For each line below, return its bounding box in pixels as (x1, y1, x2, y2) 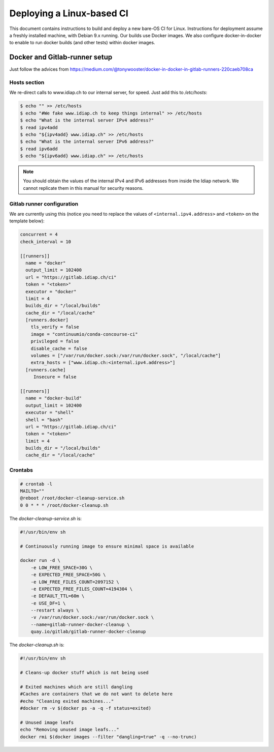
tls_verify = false (30, 324, 80, 330)
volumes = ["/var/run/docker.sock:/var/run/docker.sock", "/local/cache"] (30, 353, 221, 359)
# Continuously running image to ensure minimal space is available (20, 543, 194, 549)
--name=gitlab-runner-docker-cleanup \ (30, 621, 130, 627)
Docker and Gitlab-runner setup (9, 53, 113, 62)
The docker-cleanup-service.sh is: (9, 515, 82, 522)
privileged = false (30, 338, 80, 344)
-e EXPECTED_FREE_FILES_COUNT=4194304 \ (30, 586, 133, 592)
